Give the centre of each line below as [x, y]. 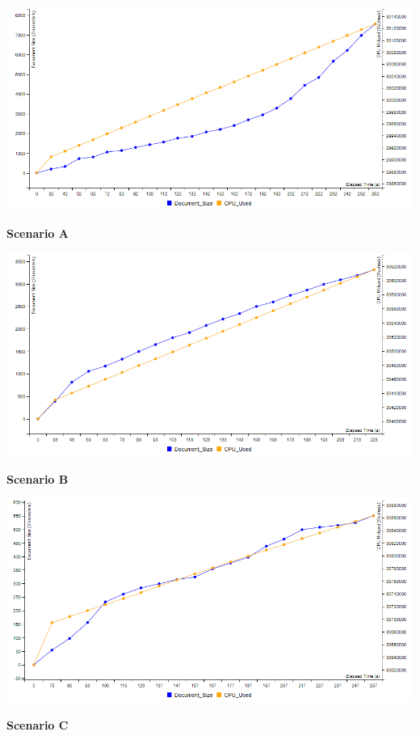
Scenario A [38, 233]
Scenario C [38, 724]
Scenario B [38, 478]
